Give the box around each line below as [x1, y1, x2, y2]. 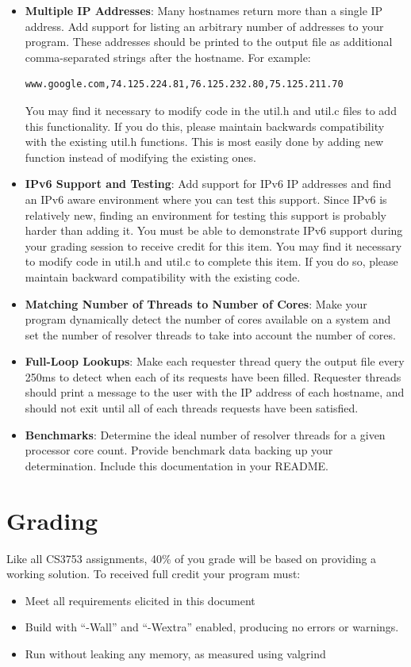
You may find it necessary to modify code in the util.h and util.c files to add [25, 102, 397, 118]
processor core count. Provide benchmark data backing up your [25, 442, 333, 458]
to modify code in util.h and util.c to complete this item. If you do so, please [25, 253, 398, 270]
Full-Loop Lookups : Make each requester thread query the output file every [25, 353, 405, 370]
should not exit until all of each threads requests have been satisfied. [25, 400, 359, 416]
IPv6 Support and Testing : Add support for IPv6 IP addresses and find [25, 175, 392, 192]
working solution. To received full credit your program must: [6, 565, 301, 582]
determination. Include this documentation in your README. [25, 457, 328, 473]
